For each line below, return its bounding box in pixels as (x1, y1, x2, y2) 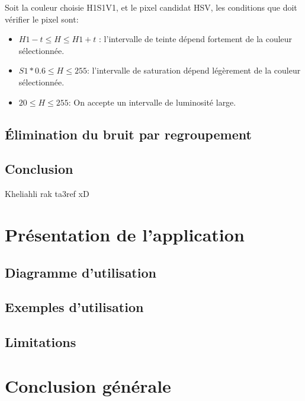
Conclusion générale (5, 373, 171, 397)
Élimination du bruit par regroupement (5, 125, 252, 143)
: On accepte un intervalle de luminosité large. (68, 96, 236, 108)
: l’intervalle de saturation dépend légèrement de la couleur (86, 64, 301, 77)
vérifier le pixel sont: (5, 12, 79, 25)
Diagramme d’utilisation (5, 263, 156, 281)
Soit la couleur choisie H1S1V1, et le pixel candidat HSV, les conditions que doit (5, 1, 297, 13)
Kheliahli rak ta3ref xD (5, 187, 89, 200)
